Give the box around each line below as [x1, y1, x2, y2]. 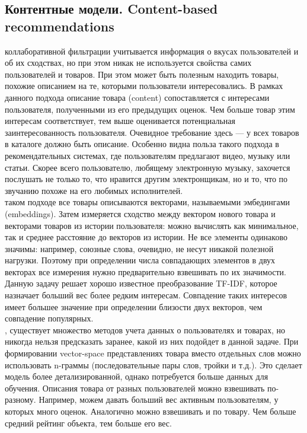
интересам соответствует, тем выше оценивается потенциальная [5, 114, 235, 127]
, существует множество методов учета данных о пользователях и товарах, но [5, 323, 286, 336]
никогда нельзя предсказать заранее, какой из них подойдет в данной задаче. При [5, 335, 299, 348]
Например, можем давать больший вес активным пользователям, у [39, 393, 279, 406]
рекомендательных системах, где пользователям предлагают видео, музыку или [5, 149, 290, 161]
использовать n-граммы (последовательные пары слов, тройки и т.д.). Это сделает [5, 358, 302, 371]
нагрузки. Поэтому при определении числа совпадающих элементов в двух [5, 254, 276, 266]
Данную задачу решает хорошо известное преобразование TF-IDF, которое [5, 277, 277, 289]
